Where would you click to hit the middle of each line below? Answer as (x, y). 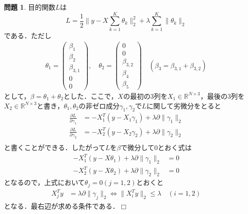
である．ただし (28, 35)
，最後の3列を (222, 96)
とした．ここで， (91, 96)
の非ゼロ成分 (99, 105)
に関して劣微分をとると (184, 105)
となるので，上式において (44, 182)
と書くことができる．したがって (55, 147)
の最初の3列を (145, 96)
